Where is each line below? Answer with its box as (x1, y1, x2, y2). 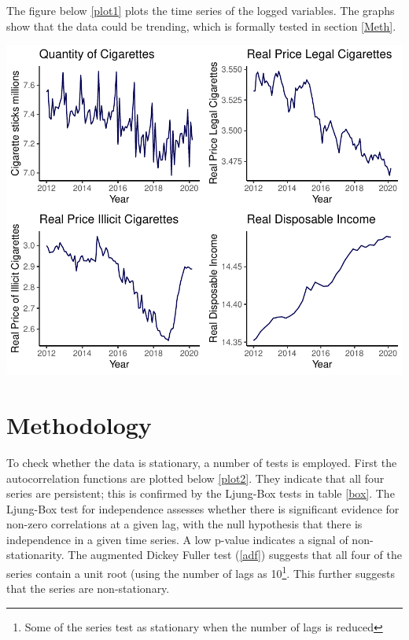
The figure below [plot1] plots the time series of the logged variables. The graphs (6, 2, 395, 18)
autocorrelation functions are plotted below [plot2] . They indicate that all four (6, 469, 385, 486)
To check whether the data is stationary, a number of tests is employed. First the (6, 454, 397, 470)
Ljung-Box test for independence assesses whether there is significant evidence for (6, 500, 400, 517)
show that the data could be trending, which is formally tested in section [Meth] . (6, 17, 396, 34)
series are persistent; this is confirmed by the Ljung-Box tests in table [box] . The (6, 485, 395, 502)
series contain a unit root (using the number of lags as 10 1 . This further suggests (6, 563, 396, 581)
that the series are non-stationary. (6, 580, 170, 597)
